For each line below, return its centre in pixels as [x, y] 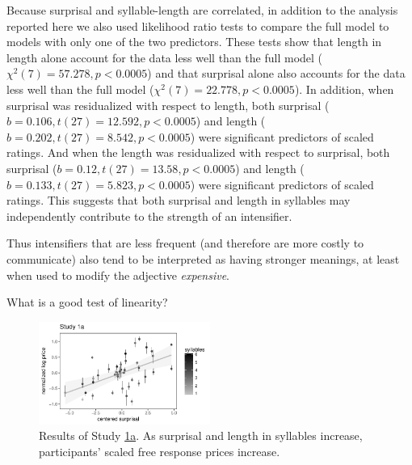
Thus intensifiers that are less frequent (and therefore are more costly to [185, 243]
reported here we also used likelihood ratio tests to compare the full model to [198, 25]
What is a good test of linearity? [87, 302]
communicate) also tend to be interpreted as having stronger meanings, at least [203, 258]
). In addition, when [344, 89]
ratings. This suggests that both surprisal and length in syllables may [179, 200]
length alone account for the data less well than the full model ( [165, 57]
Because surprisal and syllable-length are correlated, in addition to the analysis [202, 10]
